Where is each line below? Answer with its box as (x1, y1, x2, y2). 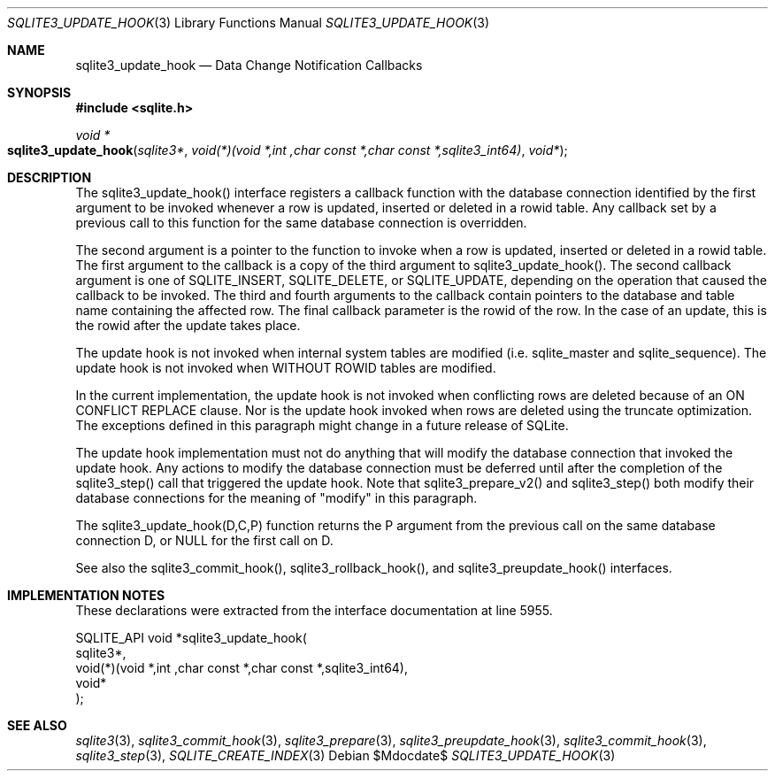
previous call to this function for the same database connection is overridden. (75, 215, 527, 230)
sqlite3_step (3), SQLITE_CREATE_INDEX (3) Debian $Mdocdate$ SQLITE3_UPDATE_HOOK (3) (75, 748, 616, 763)
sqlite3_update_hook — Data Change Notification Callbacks (75, 58, 423, 73)
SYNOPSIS (7, 85, 72, 100)
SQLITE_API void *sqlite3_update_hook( (75, 630, 307, 645)
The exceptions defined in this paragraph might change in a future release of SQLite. (75, 418, 569, 433)
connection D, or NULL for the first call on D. (75, 533, 334, 548)
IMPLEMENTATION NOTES (7, 588, 165, 603)
